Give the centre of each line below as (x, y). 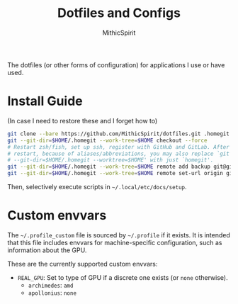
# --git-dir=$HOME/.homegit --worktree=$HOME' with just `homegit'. (110, 160)
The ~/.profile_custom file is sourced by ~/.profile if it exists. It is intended (119, 235)
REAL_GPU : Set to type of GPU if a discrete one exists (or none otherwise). (123, 277)
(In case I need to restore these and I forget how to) (83, 120)
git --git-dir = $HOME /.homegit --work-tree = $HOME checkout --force (107, 140)
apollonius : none (52, 293)
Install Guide (45, 101)
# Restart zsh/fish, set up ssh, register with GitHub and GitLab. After (119, 147)
